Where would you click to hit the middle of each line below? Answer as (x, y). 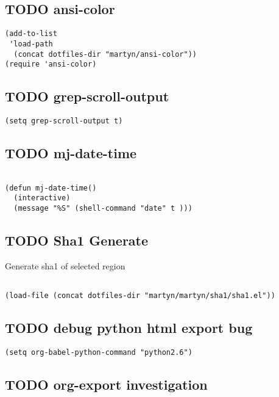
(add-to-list (31, 34)
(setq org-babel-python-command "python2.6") (99, 352)
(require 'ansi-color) (51, 64)
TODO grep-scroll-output (87, 96)
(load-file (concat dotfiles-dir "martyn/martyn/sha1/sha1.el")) (140, 295)
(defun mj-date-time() (51, 188)
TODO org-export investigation (106, 384)
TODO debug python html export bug (129, 328)
